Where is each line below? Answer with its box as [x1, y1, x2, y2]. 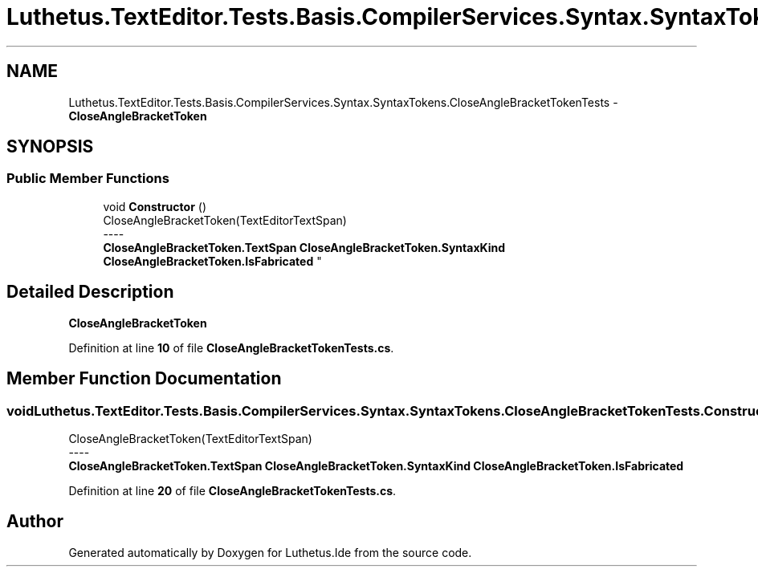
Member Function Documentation [6, 368, 282, 389]
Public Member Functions [6, 170, 169, 187]
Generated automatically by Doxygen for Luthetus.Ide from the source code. [68, 545, 472, 559]
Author [6, 511, 63, 532]
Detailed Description [6, 282, 174, 303]
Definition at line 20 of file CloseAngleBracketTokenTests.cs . [68, 483, 397, 498]
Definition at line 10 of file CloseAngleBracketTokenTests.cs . [68, 340, 394, 355]
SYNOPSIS [6, 136, 94, 157]
